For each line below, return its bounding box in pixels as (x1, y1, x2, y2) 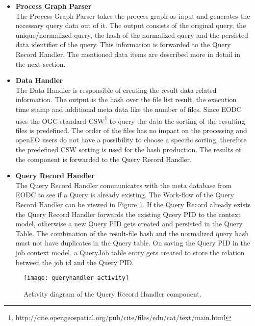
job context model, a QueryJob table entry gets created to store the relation (15, 247, 245, 257)
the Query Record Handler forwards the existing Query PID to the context (15, 209, 241, 219)
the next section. (15, 58, 66, 69)
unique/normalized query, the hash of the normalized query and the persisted (15, 29, 248, 40)
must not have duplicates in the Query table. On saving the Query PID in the (15, 238, 251, 248)
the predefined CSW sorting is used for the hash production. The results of (15, 144, 241, 154)
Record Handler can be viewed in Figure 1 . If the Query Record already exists (15, 199, 251, 209)
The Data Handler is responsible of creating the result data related (15, 84, 217, 95)
